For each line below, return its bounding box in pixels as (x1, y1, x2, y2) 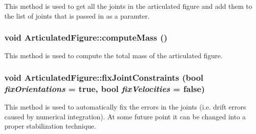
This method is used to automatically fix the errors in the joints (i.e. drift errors (4, 102, 246, 112)
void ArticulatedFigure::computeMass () (4, 31, 168, 44)
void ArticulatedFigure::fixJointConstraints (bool (4, 71, 203, 83)
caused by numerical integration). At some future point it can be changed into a (4, 111, 246, 121)
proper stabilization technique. (4, 121, 96, 131)
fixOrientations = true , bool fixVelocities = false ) (4, 82, 205, 94)
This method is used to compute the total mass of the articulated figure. (4, 50, 223, 61)
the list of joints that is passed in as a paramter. (4, 10, 150, 21)
